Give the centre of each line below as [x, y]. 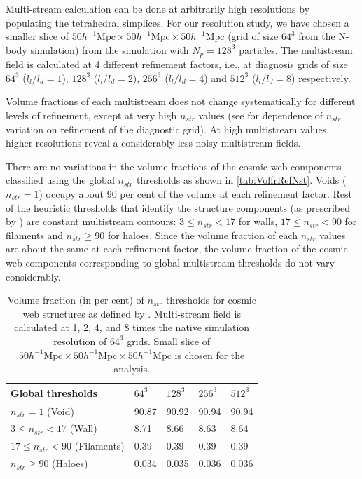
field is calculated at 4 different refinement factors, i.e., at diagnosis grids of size [177, 64]
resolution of [80, 340]
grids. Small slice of [169, 340]
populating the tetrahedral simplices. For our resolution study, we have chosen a [177, 22]
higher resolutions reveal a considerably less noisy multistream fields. [153, 143]
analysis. [132, 369]
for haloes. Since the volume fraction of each [203, 235]
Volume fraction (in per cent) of [76, 300]
